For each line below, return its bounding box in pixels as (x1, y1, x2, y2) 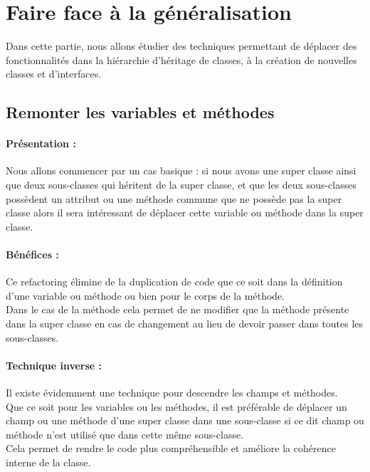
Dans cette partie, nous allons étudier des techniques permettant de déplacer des (6, 38, 357, 53)
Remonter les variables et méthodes (6, 101, 275, 123)
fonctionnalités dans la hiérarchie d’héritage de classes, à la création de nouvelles (6, 52, 357, 67)
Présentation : (6, 136, 76, 151)
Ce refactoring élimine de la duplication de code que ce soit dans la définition (6, 274, 343, 289)
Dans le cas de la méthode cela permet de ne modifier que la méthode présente (6, 302, 349, 317)
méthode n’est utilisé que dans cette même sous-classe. (6, 426, 244, 441)
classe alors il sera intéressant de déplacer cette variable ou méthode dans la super (6, 205, 364, 220)
